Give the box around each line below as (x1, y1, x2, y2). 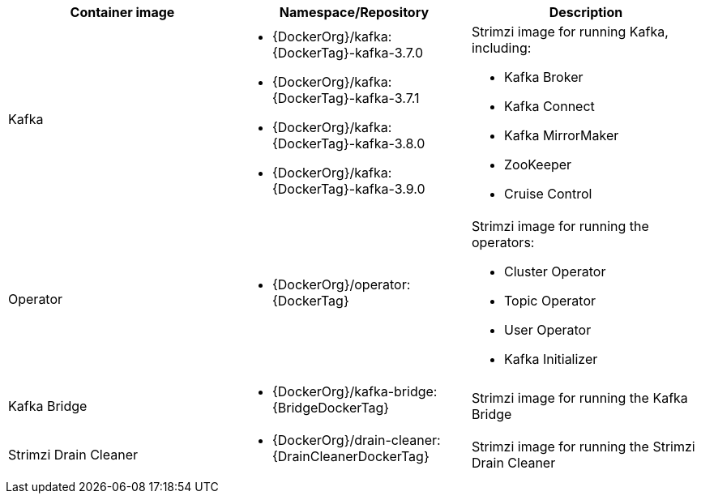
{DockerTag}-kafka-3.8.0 (271, 135, 425, 152)
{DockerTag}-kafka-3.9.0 (271, 181, 425, 197)
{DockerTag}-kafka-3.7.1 (271, 90, 420, 106)
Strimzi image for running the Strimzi (471, 438, 695, 455)
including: (471, 40, 532, 56)
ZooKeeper (503, 156, 572, 173)
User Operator (503, 322, 592, 338)
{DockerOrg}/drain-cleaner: (271, 432, 441, 448)
